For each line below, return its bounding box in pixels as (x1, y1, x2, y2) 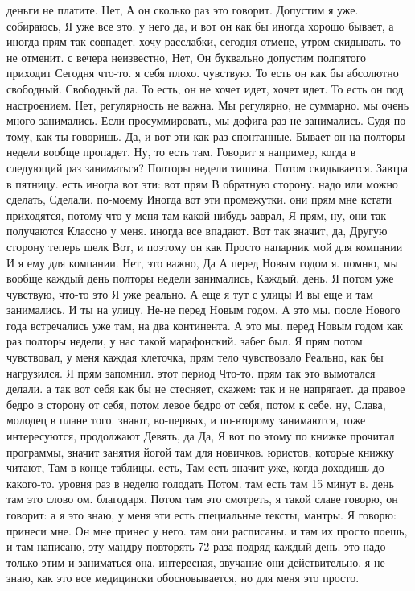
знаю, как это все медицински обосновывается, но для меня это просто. (6, 569, 360, 586)
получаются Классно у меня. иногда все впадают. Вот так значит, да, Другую (6, 222, 388, 239)
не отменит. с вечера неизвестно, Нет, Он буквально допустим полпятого (6, 48, 367, 65)
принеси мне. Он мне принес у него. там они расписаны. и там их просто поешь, (6, 522, 408, 539)
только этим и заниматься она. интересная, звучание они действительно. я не (6, 553, 385, 570)
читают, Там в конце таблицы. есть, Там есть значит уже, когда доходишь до (6, 459, 384, 476)
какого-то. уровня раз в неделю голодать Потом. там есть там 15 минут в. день (6, 474, 394, 491)
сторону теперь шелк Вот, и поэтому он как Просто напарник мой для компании (6, 238, 403, 254)
